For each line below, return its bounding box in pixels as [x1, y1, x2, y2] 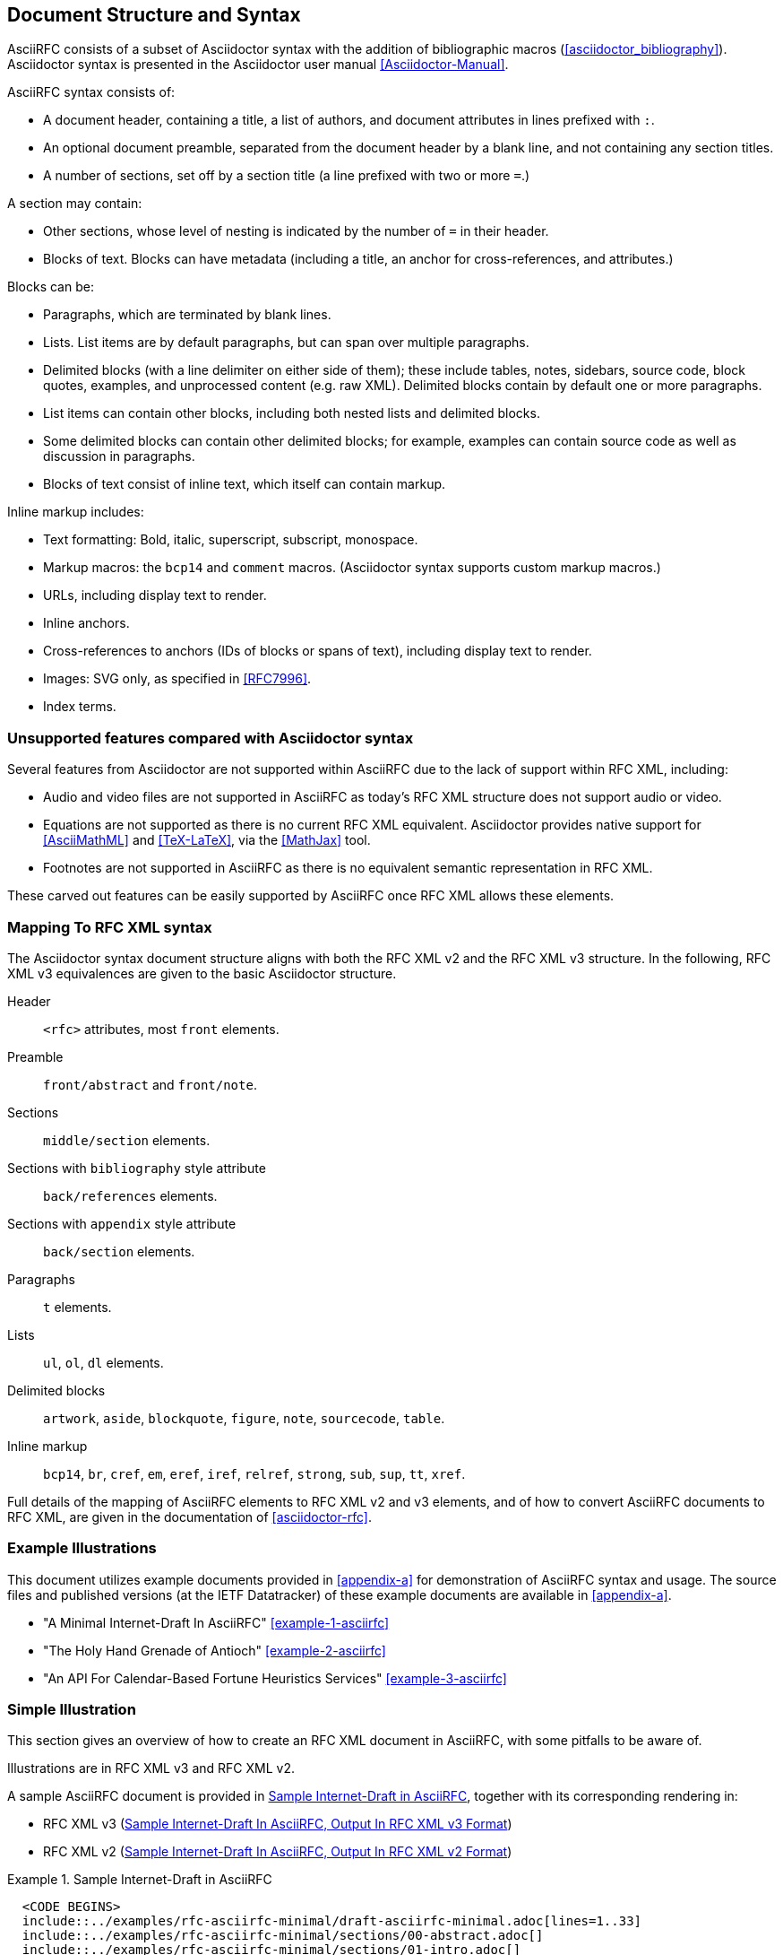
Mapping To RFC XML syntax [7, 917, 212, 936]
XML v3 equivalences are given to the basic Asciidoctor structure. [7, 965, 397, 981]
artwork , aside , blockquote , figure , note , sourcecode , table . [43, 1410, 445, 1426]
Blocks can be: [7, 279, 94, 295]
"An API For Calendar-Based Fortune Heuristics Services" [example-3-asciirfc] [43, 1670, 507, 1686]
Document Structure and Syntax [7, 4, 301, 26]
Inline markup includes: [7, 504, 144, 520]
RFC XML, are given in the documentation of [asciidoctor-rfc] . [7, 1508, 372, 1525]
